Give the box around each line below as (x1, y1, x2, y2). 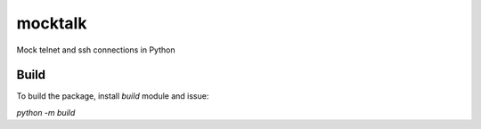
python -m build (16, 107, 76, 117)
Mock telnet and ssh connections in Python (16, 44, 175, 55)
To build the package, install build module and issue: (16, 91, 209, 101)
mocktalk (16, 13, 87, 33)
